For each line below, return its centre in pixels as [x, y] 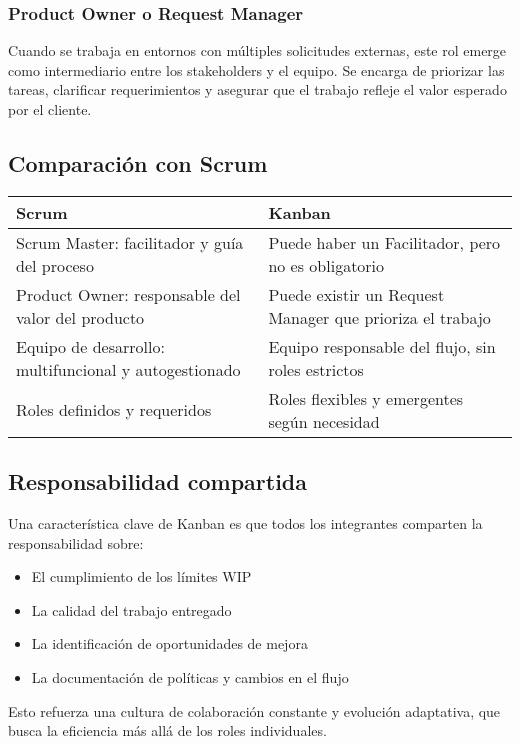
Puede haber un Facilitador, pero [384, 242]
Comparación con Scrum [138, 162]
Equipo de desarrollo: [90, 346]
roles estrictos [316, 369]
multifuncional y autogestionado [128, 369]
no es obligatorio [326, 265]
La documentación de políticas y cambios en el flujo [190, 676]
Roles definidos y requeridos [114, 410]
